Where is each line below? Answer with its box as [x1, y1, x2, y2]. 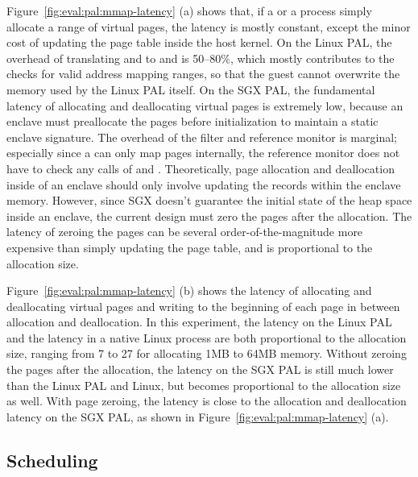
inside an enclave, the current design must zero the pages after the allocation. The [6, 207, 412, 224]
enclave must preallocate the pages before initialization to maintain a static [6, 113, 379, 130]
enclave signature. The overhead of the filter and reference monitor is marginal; [6, 128, 397, 145]
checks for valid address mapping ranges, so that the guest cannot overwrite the [6, 65, 400, 82]
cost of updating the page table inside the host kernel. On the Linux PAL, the [6, 34, 392, 51]
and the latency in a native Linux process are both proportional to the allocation [6, 329, 407, 346]
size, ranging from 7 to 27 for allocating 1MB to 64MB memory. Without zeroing [6, 345, 407, 362]
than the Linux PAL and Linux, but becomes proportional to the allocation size [6, 376, 401, 393]
